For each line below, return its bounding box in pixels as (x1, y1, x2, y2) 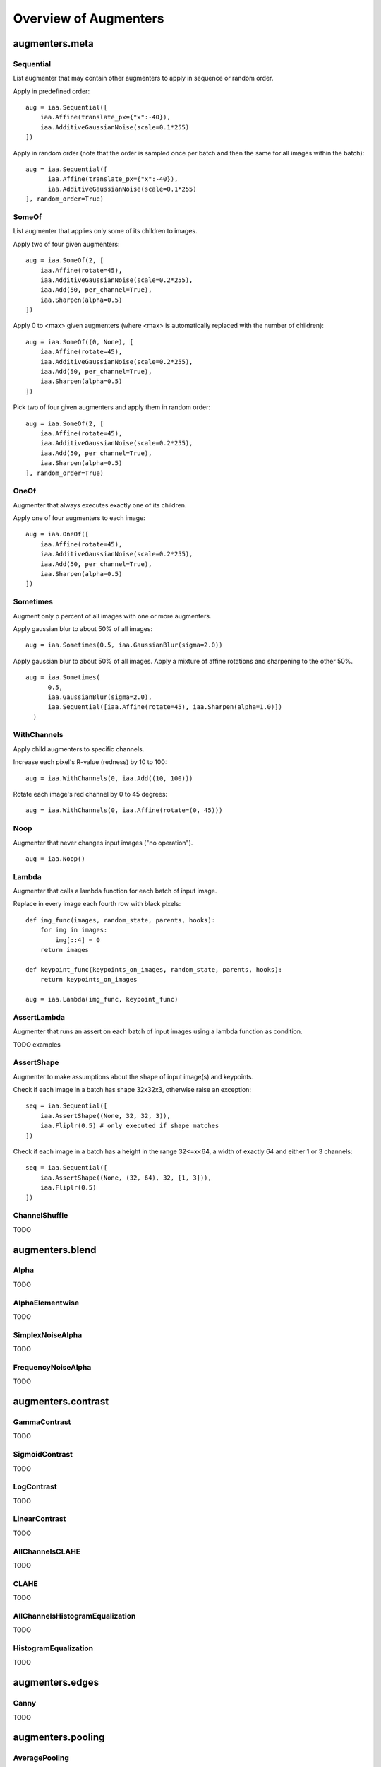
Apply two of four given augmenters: (13, 240, 120, 248)
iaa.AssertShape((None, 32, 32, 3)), (40, 1112, 171, 1120)
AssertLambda (13, 1012, 65, 1022)
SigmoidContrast (13, 1450, 73, 1460)
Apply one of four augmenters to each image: (13, 514, 146, 522)
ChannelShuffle (13, 1211, 68, 1221)
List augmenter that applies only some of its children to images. (13, 227, 198, 235)
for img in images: (40, 926, 108, 934)
